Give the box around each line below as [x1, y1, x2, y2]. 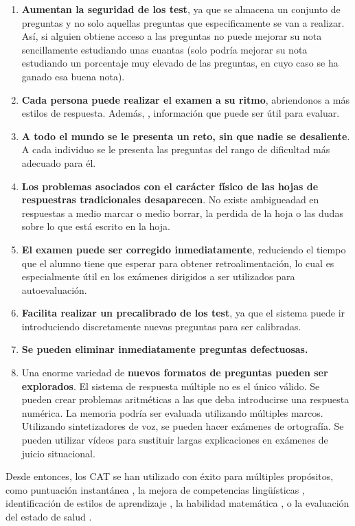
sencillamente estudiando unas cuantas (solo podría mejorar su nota [21, 42, 308, 56]
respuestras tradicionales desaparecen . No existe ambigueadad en [21, 192, 319, 207]
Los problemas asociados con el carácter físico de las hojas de [21, 179, 319, 193]
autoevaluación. [21, 282, 87, 297]
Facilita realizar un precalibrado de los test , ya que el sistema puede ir [21, 306, 345, 320]
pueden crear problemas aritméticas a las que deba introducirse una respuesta [21, 392, 350, 407]
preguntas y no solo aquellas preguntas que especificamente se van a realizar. [21, 15, 345, 30]
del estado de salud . [5, 510, 92, 523]
